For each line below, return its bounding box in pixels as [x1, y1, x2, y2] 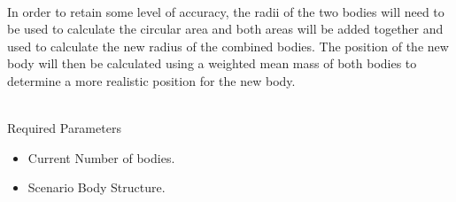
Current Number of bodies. [27, 148, 175, 167]
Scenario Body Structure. [27, 178, 166, 197]
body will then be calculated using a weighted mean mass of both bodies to [7, 54, 417, 73]
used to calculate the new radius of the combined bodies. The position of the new [7, 36, 449, 55]
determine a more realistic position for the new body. [7, 71, 296, 89]
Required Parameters [7, 119, 121, 137]
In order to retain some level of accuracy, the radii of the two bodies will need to [7, 2, 444, 20]
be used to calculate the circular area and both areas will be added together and [7, 19, 444, 38]
